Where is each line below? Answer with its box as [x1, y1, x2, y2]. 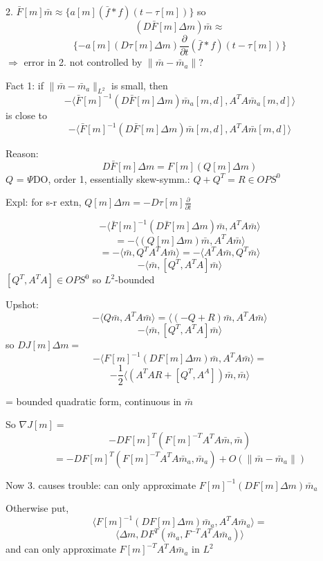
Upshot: [6, 297, 39, 312]
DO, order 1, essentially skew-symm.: [33, 171, 190, 186]
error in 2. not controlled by [24, 55, 142, 69]
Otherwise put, [6, 501, 69, 515]
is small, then [111, 78, 168, 92]
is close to [6, 107, 48, 122]
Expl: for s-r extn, [6, 195, 82, 209]
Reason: [6, 146, 39, 161]
